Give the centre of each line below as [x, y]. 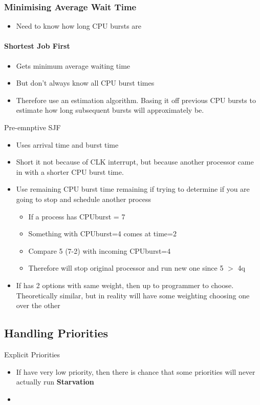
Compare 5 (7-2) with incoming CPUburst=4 [100, 250]
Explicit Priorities [32, 354]
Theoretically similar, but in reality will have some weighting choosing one [133, 295]
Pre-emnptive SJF [32, 127]
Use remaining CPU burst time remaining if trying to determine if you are [133, 189]
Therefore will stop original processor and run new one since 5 [126, 268]
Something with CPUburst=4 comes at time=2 [102, 234]
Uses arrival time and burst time [67, 144]
